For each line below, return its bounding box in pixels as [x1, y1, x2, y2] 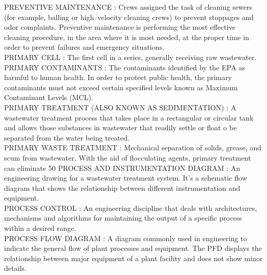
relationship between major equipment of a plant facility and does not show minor [4, 252, 263, 263]
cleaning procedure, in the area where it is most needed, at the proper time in [4, 31, 250, 42]
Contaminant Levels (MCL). [4, 92, 93, 103]
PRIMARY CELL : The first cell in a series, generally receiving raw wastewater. [4, 51, 257, 62]
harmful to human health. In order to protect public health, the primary [4, 72, 232, 83]
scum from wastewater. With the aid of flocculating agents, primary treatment [4, 152, 251, 163]
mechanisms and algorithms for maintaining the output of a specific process [4, 212, 242, 223]
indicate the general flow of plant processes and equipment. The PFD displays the [4, 243, 262, 253]
